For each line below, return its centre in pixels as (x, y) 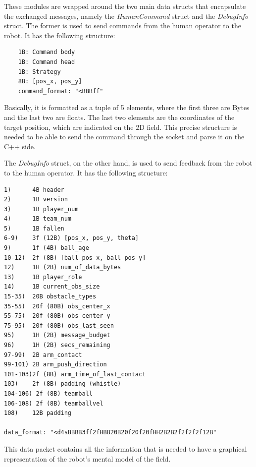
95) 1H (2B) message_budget (57, 335)
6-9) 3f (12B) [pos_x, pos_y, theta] (72, 238)
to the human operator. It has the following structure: (86, 172)
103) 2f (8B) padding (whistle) (63, 384)
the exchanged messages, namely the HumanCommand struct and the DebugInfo (126, 16)
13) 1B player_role (43, 277)
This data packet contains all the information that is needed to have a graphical (126, 448)
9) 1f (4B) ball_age (47, 248)
